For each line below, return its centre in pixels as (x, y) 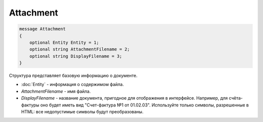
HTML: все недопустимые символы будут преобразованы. (82, 112)
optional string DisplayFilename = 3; (76, 56)
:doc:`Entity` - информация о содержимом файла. (73, 85)
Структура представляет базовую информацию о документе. (73, 76)
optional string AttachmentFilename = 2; (80, 49)
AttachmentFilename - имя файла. (56, 91)
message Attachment (42, 29)
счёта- (236, 98)
